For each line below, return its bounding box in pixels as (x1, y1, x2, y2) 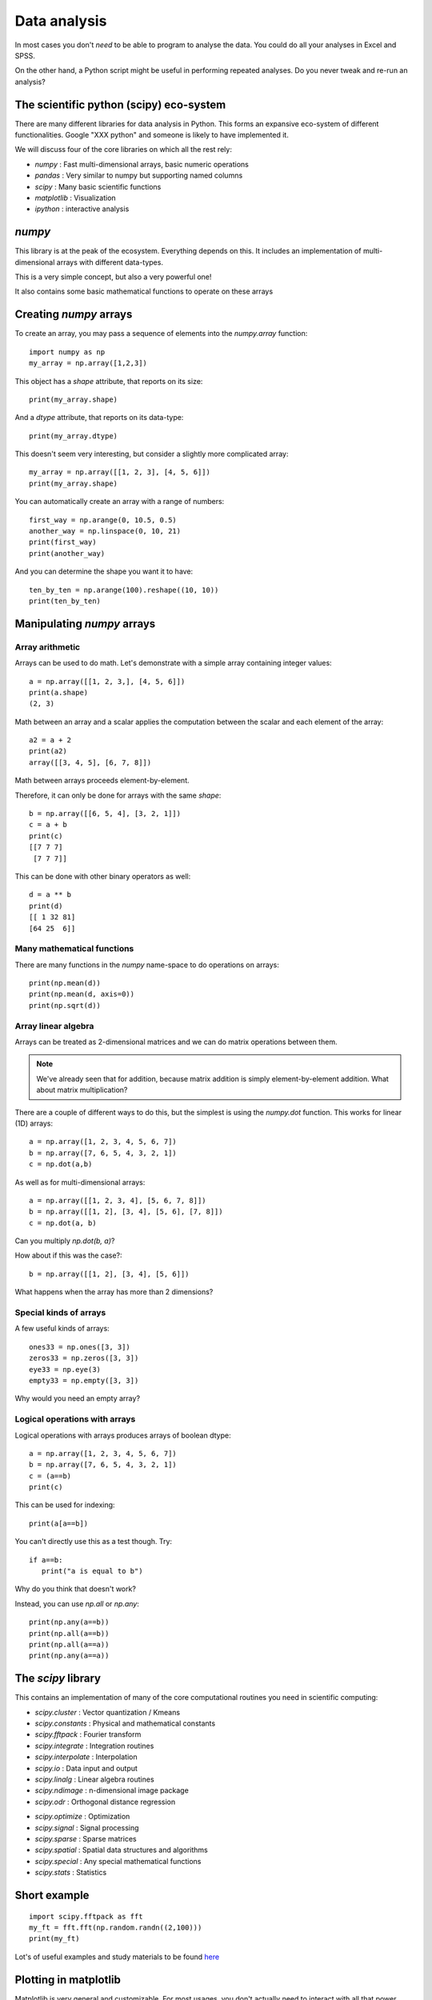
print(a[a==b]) (29, 1518, 89, 1528)
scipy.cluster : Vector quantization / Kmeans (34, 1707, 180, 1717)
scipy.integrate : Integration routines (34, 1741, 154, 1750)
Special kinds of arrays (14, 1307, 106, 1318)
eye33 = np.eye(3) (29, 1365, 102, 1374)
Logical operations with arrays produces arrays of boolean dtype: (14, 1430, 231, 1440)
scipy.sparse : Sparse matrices (34, 1834, 137, 1843)
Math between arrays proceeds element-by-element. (14, 776, 190, 786)
